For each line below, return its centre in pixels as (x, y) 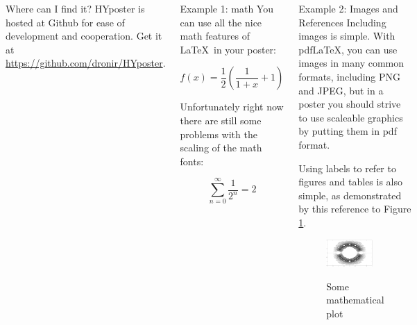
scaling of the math (221, 148)
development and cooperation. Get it (84, 36)
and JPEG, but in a (341, 90)
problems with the (219, 134)
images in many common (351, 63)
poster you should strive (350, 104)
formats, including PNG (349, 76)
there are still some (221, 120)
